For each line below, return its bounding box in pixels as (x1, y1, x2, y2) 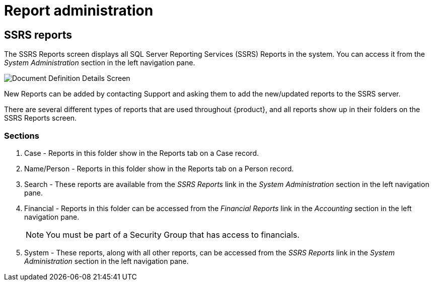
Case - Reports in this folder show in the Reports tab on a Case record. (24, 148, 259, 157)
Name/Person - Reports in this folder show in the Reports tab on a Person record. (24, 164, 294, 173)
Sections (4, 130, 39, 141)
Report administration (4, 2, 154, 19)
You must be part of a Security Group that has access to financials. (46, 229, 300, 240)
